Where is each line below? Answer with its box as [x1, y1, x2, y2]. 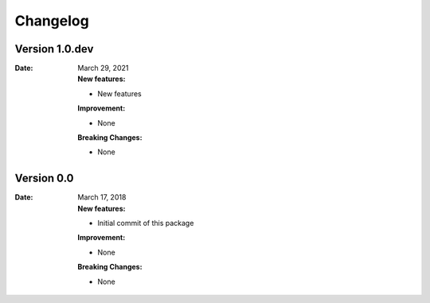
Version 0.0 [14, 172, 74, 185]
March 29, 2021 [77, 64, 129, 73]
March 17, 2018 [77, 192, 127, 202]
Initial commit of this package [97, 219, 194, 228]
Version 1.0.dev [14, 42, 94, 56]
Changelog [14, 12, 89, 29]
